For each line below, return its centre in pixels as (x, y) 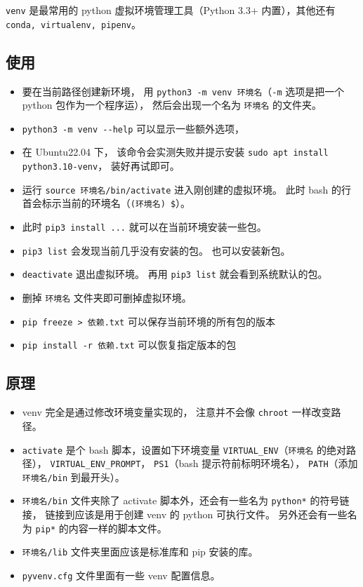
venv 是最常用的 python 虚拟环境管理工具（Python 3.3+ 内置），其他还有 (171, 10)
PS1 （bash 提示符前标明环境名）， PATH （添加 (256, 463)
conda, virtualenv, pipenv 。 (73, 23)
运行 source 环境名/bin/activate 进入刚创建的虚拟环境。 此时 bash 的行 (187, 189)
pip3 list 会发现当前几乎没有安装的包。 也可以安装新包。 (156, 250)
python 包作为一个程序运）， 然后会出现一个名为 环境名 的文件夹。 (172, 105)
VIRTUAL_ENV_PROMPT (95, 465)
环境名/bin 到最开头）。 (73, 477)
